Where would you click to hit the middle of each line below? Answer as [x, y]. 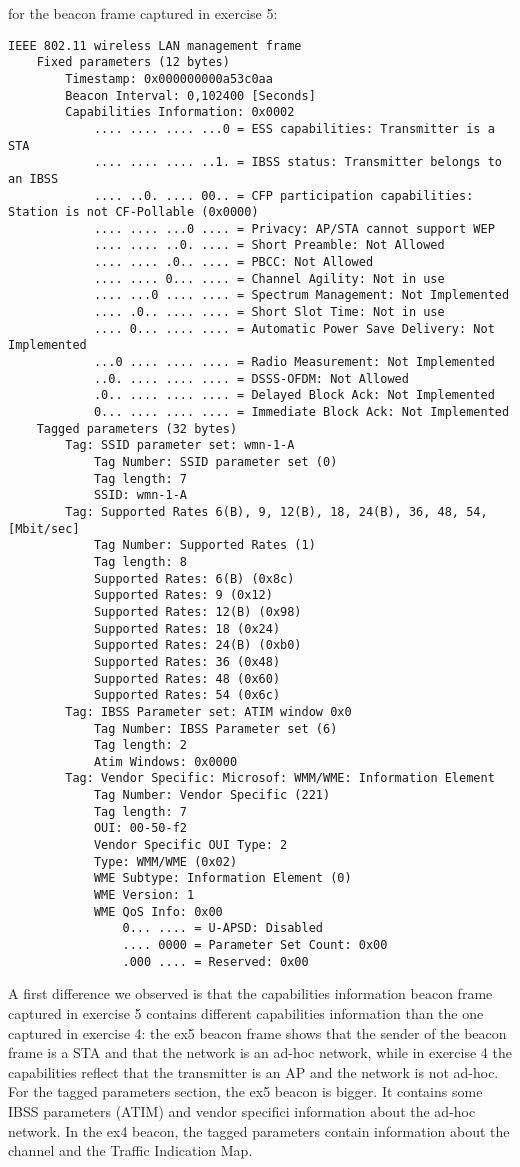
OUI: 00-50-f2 [140, 828]
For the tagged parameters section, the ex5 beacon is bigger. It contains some [245, 1091]
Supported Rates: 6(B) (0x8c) [194, 578]
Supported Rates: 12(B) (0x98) [197, 611]
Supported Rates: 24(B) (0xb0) [197, 645]
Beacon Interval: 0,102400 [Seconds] [190, 95]
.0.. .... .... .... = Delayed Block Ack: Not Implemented [294, 395]
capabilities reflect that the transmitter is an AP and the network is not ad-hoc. [253, 1071]
